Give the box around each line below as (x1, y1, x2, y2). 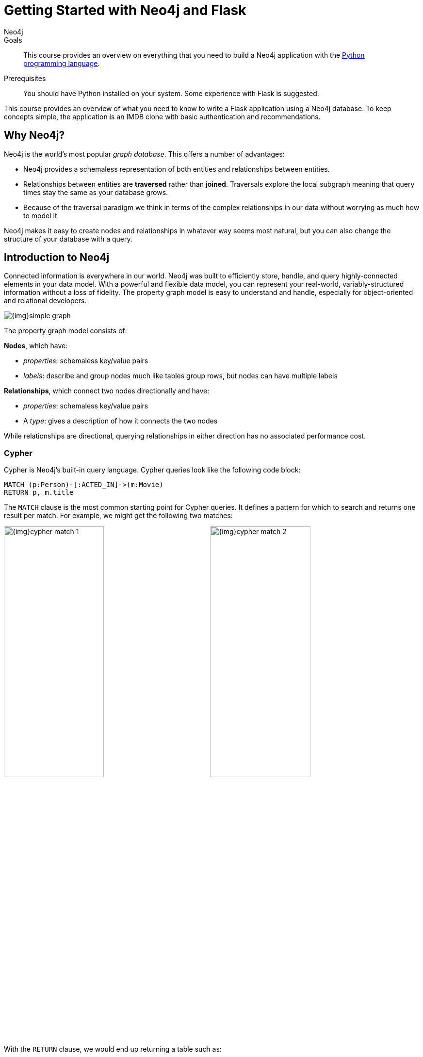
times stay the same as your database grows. (23, 188, 168, 196)
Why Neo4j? (4, 129, 65, 142)
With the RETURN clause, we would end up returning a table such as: (4, 1044, 222, 1053)
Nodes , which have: (4, 341, 68, 350)
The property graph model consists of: (4, 326, 127, 335)
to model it (23, 211, 57, 220)
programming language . (23, 59, 100, 67)
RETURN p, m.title (4, 488, 74, 497)
